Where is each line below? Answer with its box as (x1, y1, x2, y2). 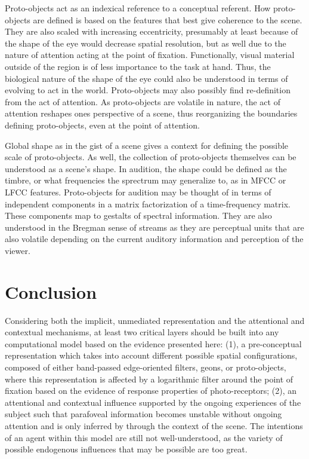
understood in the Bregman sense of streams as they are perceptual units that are (5, 221, 304, 233)
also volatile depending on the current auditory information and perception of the (5, 232, 304, 245)
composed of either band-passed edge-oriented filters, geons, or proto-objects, (5, 360, 286, 373)
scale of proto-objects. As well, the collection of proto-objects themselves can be (5, 151, 296, 163)
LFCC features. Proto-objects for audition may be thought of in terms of (5, 185, 271, 198)
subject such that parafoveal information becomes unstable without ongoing (5, 408, 282, 420)
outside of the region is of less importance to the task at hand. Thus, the (5, 60, 271, 72)
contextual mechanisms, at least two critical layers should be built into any (5, 326, 279, 338)
